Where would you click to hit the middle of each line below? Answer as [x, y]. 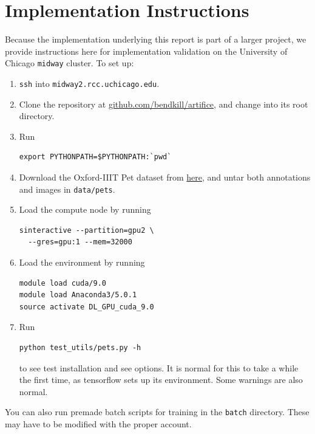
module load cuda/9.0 [63, 283]
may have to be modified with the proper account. [98, 424]
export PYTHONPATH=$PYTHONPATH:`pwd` [95, 157]
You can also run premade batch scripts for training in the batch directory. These [157, 412]
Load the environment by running [82, 262]
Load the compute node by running [85, 209]
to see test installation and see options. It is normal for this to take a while [159, 367]
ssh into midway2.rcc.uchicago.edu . [89, 83]
